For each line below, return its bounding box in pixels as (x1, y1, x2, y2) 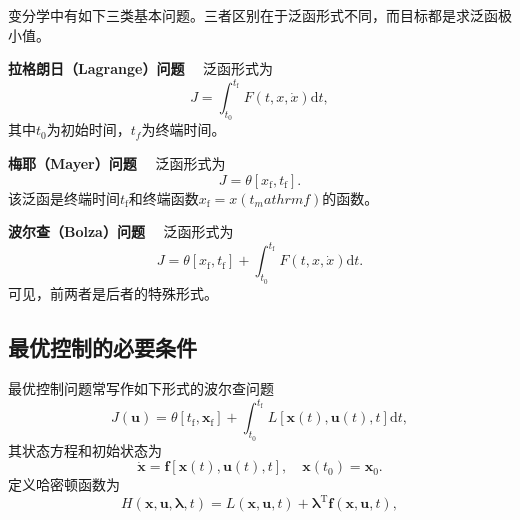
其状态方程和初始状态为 (8, 439, 162, 460)
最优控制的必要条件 (8, 331, 197, 362)
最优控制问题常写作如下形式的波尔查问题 (8, 378, 274, 399)
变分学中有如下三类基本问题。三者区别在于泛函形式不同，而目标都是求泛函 (8, 5, 498, 25)
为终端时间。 (141, 119, 226, 140)
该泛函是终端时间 (8, 187, 120, 208)
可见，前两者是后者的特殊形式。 (8, 282, 218, 303)
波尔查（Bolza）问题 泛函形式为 (8, 221, 234, 242)
